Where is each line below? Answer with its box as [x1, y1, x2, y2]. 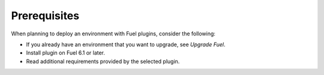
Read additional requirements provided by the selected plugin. [26, 58, 180, 65]
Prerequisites [11, 9, 80, 22]
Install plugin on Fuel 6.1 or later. [26, 49, 105, 56]
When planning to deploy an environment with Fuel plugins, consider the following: [11, 30, 216, 37]
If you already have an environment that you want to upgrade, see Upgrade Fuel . [26, 41, 226, 48]
